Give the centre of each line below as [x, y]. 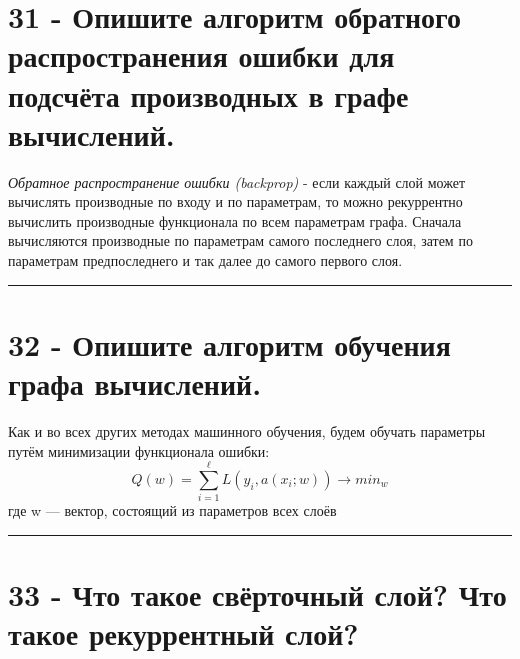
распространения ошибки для [201, 55]
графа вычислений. [135, 383]
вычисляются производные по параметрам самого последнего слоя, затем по [240, 240]
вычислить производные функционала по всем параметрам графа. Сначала [235, 220]
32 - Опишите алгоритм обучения [229, 343]
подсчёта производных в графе [208, 94]
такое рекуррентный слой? [183, 633]
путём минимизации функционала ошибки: [139, 450]
